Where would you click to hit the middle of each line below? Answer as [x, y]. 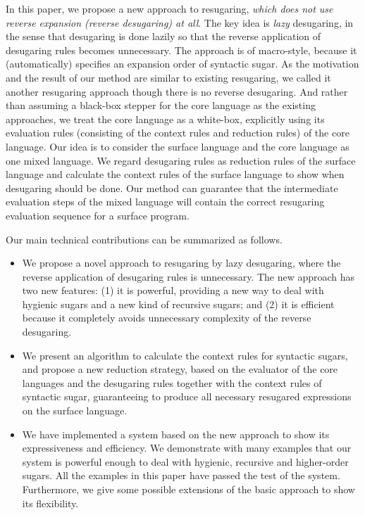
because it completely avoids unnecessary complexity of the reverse [167, 318]
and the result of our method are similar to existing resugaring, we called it [168, 77]
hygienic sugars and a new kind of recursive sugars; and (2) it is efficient [178, 304]
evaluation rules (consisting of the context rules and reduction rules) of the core [178, 133]
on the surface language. [75, 411]
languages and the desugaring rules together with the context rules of [172, 382]
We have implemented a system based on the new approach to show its [176, 434]
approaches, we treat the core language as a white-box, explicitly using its [165, 119]
